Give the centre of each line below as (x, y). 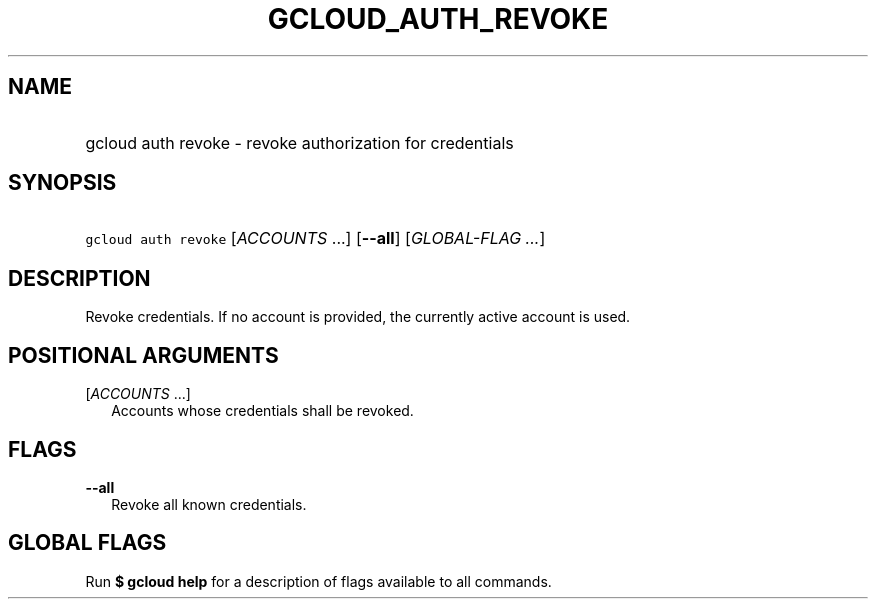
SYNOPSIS (62, 183)
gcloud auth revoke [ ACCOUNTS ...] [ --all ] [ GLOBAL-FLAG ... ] (315, 238)
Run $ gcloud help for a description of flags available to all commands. (318, 581)
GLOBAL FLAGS (87, 543)
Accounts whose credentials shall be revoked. (262, 411)
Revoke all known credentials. (209, 504)
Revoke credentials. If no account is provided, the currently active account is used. (358, 317)
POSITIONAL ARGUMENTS (143, 355)
